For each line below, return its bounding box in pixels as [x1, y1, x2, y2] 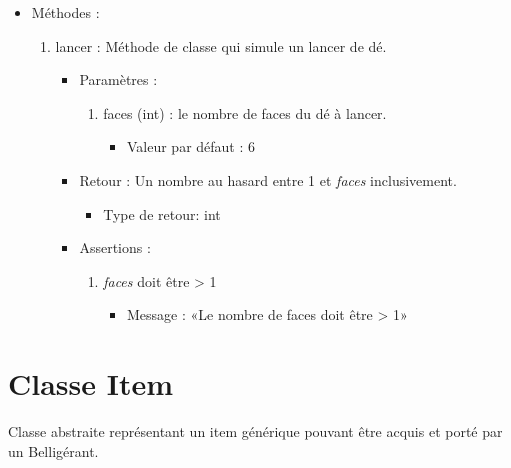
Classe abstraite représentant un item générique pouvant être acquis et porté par [8, 421, 503, 442]
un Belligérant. [8, 440, 99, 461]
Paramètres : [79, 69, 158, 90]
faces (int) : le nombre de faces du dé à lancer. [103, 102, 387, 123]
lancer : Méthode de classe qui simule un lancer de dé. [55, 35, 387, 56]
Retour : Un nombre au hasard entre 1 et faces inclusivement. [79, 169, 457, 190]
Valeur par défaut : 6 [126, 136, 256, 157]
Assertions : [79, 237, 151, 258]
